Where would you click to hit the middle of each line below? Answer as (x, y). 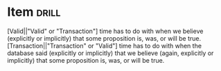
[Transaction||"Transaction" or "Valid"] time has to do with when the (105, 45)
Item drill (34, 12)
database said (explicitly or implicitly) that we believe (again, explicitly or (110, 53)
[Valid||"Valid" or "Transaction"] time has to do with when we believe (105, 31)
